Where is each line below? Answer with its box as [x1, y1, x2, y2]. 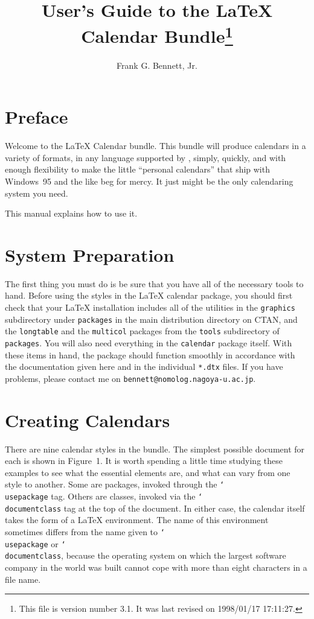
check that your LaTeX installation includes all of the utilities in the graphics [5, 301, 295, 314]
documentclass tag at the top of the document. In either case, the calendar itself [5, 501, 305, 514]
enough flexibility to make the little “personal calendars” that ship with [5, 163, 270, 176]
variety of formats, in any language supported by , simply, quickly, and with [5, 151, 286, 163]
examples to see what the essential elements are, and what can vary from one [5, 466, 290, 478]
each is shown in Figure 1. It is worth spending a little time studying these [5, 454, 283, 467]
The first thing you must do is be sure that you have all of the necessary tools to [5, 277, 304, 290]
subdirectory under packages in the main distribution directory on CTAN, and [5, 313, 298, 325]
